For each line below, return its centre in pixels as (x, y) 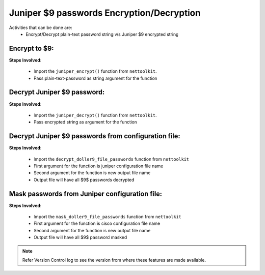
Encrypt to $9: (31, 48)
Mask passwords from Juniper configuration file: (86, 194)
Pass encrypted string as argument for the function (85, 122)
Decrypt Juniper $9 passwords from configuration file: (95, 136)
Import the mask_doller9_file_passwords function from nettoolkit (107, 217)
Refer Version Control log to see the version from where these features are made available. (114, 260)
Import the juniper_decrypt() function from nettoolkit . (95, 115)
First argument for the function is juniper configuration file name (98, 166)
